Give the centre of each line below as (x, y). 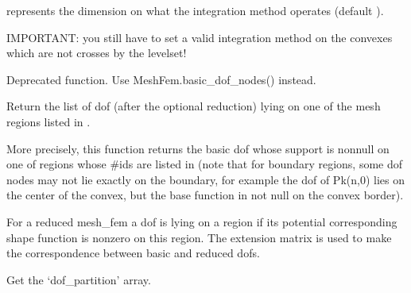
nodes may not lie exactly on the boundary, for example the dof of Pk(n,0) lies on (205, 179)
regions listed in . (48, 121)
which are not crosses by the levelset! (97, 53)
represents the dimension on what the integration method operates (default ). (195, 10)
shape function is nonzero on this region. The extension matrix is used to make (199, 237)
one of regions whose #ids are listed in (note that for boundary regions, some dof (205, 164)
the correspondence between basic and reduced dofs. (133, 253)
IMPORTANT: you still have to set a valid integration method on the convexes (200, 37)
